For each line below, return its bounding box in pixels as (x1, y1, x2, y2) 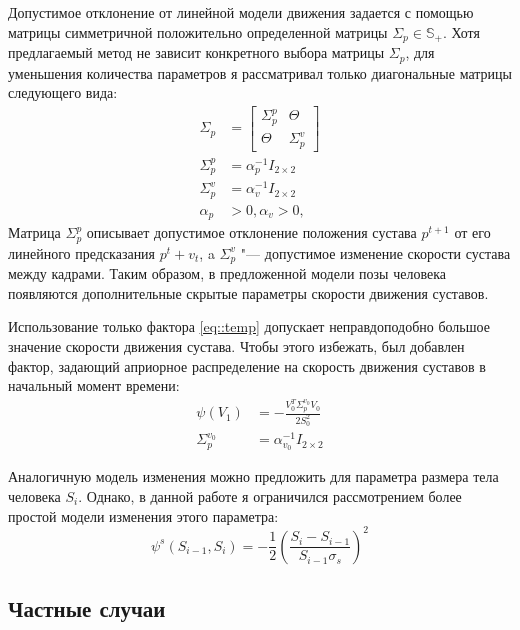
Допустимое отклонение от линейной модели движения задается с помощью (8, 2, 474, 22)
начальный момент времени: (8, 375, 180, 396)
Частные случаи (8, 593, 166, 623)
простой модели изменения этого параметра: (8, 505, 279, 526)
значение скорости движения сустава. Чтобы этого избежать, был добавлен (8, 335, 465, 356)
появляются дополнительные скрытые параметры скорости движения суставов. (8, 282, 489, 303)
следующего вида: (8, 82, 118, 103)
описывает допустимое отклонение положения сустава (86, 222, 417, 243)
